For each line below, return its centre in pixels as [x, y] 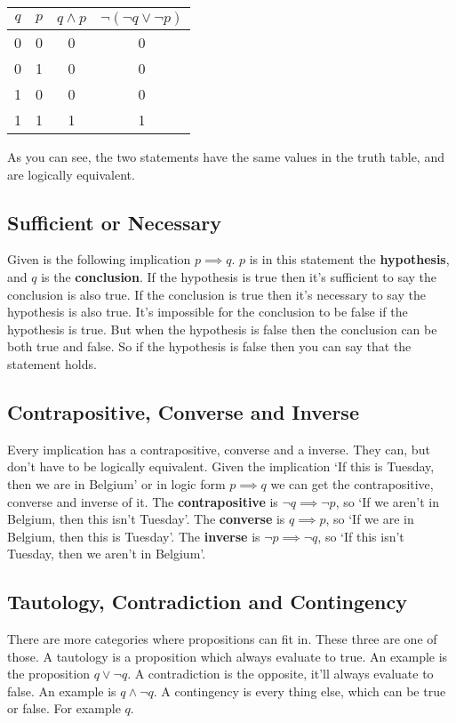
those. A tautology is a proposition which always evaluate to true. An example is [228, 656]
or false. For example [64, 708]
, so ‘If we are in [370, 519]
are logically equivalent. [71, 174]
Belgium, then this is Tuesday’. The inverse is [134, 536]
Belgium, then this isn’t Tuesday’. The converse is [146, 519]
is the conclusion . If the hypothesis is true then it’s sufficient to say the [239, 276]
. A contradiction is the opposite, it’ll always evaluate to [280, 674]
